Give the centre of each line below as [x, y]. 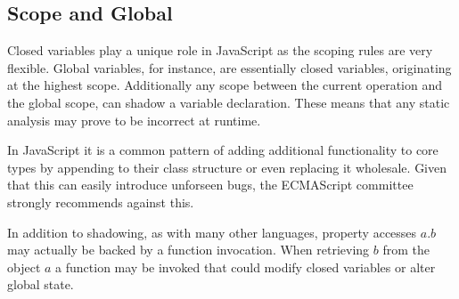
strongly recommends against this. [101, 202]
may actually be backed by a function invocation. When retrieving [189, 250]
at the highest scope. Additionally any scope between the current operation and [225, 85]
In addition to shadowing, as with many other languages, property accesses [212, 232]
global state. [41, 284]
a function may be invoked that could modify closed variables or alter [246, 267]
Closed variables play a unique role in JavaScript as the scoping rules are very [220, 50]
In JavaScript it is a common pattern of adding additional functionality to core [223, 150]
